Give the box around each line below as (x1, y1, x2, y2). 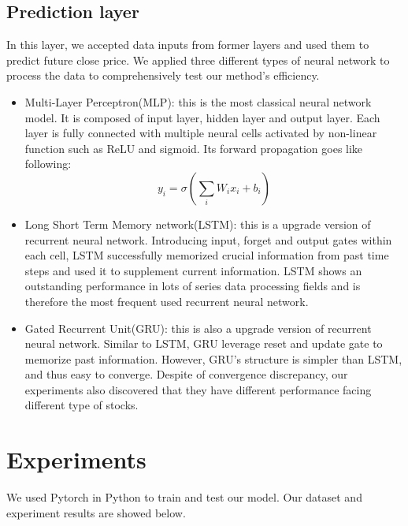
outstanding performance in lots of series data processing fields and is (24, 278, 361, 294)
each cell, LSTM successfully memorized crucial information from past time (24, 247, 389, 263)
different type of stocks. (24, 397, 139, 413)
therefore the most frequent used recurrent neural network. (24, 293, 309, 309)
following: (24, 155, 72, 172)
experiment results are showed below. (6, 504, 186, 520)
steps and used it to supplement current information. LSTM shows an (24, 262, 362, 278)
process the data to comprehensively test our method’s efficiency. (6, 67, 320, 84)
